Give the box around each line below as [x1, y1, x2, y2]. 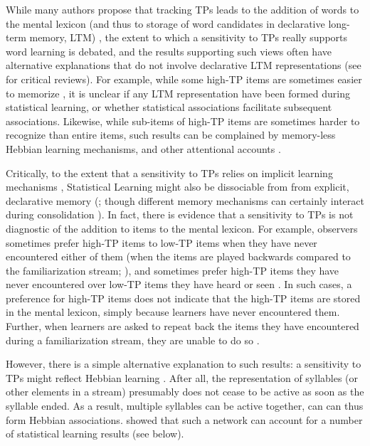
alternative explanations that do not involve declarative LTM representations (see [6, 58, 361, 73]
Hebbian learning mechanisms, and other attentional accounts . [6, 141, 281, 156]
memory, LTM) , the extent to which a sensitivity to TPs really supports [29, 30, 348, 45]
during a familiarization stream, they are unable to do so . [6, 332, 260, 347]
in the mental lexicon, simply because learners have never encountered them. [6, 304, 340, 319]
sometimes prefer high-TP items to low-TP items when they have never [6, 235, 317, 250]
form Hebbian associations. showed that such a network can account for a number [6, 412, 363, 427]
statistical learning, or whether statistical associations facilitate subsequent [6, 100, 332, 115]
